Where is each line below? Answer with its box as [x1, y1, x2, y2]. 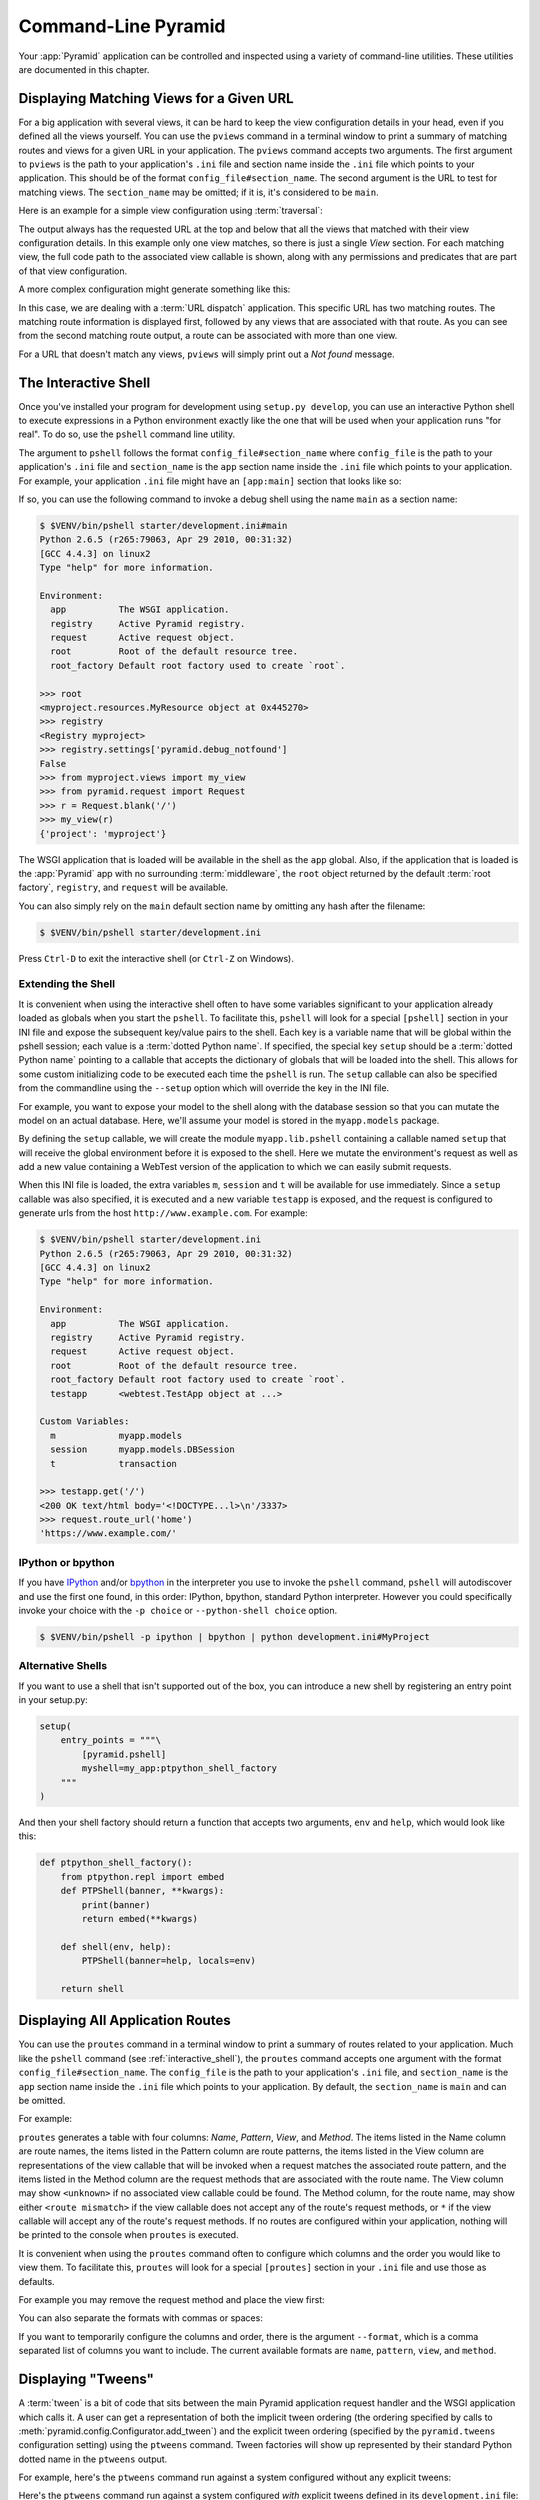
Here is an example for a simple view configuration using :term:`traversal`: [18, 205, 324, 217]
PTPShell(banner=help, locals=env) [81, 1955, 257, 1967]
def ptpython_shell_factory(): [39, 1857, 194, 1869]
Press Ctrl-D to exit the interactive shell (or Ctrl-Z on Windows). [18, 952, 294, 964]
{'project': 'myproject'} [39, 828, 167, 839]
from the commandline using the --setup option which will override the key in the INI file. [18, 1082, 390, 1094]
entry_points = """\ [60, 1735, 162, 1746]
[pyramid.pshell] [81, 1748, 167, 1760]
